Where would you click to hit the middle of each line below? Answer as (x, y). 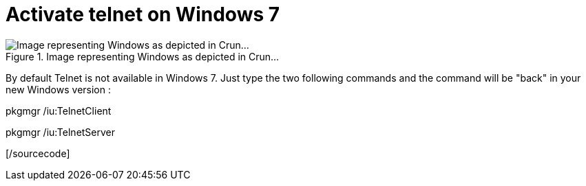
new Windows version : (58, 89)
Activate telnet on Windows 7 (143, 14)
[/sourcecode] (38, 153)
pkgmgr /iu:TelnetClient (59, 111)
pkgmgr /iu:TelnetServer (61, 132)
